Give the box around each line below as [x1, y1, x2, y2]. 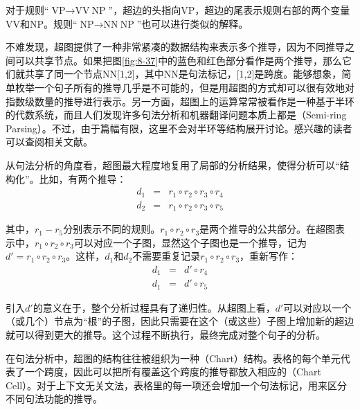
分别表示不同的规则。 [63, 222, 161, 236]
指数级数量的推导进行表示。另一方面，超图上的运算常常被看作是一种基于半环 [6, 93, 354, 108]
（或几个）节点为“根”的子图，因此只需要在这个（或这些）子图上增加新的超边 [6, 314, 354, 328]
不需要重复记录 [132, 249, 201, 263]
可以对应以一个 [283, 300, 352, 314]
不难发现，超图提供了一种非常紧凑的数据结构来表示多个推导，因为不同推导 [6, 39, 345, 54]
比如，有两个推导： [39, 171, 127, 186]
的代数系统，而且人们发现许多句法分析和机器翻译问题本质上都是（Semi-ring [6, 107, 347, 122]
